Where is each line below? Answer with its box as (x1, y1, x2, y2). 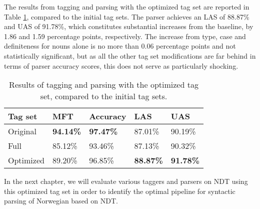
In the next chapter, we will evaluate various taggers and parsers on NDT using (4, 176, 248, 186)
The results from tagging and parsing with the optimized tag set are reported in (4, 2, 249, 12)
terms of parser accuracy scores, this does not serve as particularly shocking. (4, 60, 238, 71)
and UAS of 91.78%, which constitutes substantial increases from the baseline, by (4, 21, 253, 32)
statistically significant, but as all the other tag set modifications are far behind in (4, 50, 256, 61)
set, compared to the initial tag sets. (40, 90, 167, 102)
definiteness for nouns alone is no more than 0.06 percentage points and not (4, 41, 236, 51)
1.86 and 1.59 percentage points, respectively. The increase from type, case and (4, 31, 246, 41)
